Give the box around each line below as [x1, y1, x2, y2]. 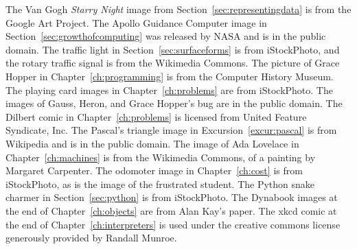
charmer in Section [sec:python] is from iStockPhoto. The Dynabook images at [5, 190, 338, 204]
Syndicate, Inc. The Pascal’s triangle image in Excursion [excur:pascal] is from [5, 123, 337, 137]
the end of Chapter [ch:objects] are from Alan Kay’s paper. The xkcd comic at [5, 203, 337, 217]
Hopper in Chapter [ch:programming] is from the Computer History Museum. [5, 69, 334, 83]
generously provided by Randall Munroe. [5, 230, 177, 245]
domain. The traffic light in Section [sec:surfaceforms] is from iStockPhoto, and [5, 42, 340, 56]
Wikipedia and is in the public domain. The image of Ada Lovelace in [5, 136, 299, 150]
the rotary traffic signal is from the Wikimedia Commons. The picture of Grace [5, 56, 340, 70]
